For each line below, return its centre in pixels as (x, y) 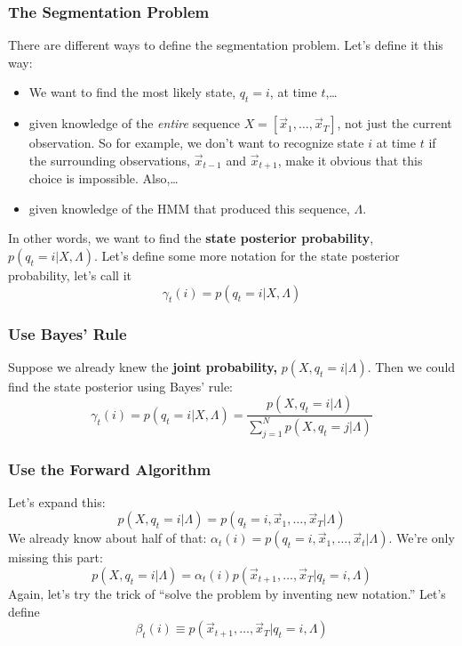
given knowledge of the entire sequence (134, 123)
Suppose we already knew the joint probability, (143, 366)
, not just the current (394, 123)
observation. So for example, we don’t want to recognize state (196, 143)
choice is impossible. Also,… (104, 178)
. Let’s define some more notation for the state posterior (247, 256)
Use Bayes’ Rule (68, 333)
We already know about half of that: (108, 538)
